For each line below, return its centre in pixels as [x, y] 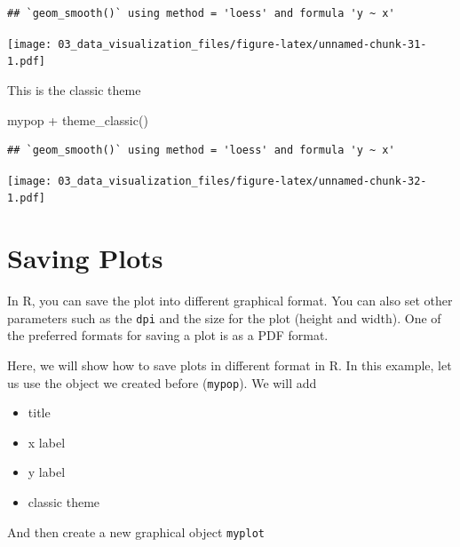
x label [47, 442]
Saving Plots [85, 258]
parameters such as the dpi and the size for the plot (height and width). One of [224, 317]
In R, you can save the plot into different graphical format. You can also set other [230, 301]
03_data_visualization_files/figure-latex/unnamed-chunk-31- [242, 44]
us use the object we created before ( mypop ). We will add [162, 382]
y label [47, 472]
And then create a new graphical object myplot [136, 531]
